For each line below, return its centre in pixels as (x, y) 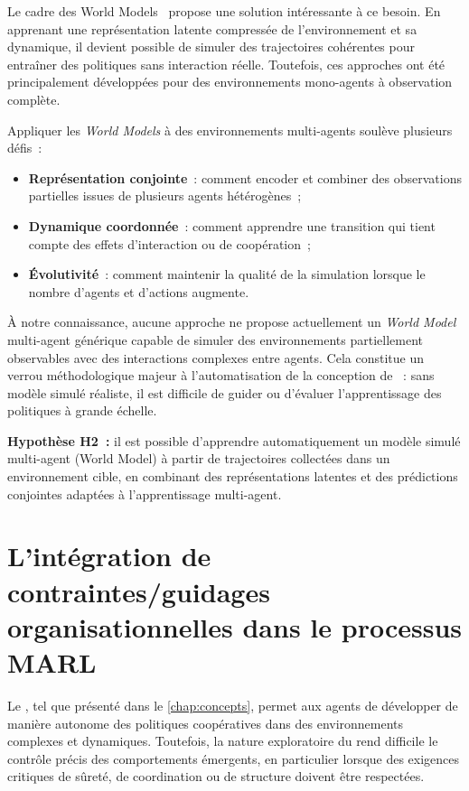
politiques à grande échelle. (82, 410)
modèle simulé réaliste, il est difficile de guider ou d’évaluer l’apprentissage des (225, 392)
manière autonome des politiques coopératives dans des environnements (206, 723)
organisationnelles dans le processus (234, 626)
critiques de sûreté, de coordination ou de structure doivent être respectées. (216, 776)
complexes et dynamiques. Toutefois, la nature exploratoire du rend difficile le (223, 741)
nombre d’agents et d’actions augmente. (139, 291)
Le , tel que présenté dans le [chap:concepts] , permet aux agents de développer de (233, 705)
